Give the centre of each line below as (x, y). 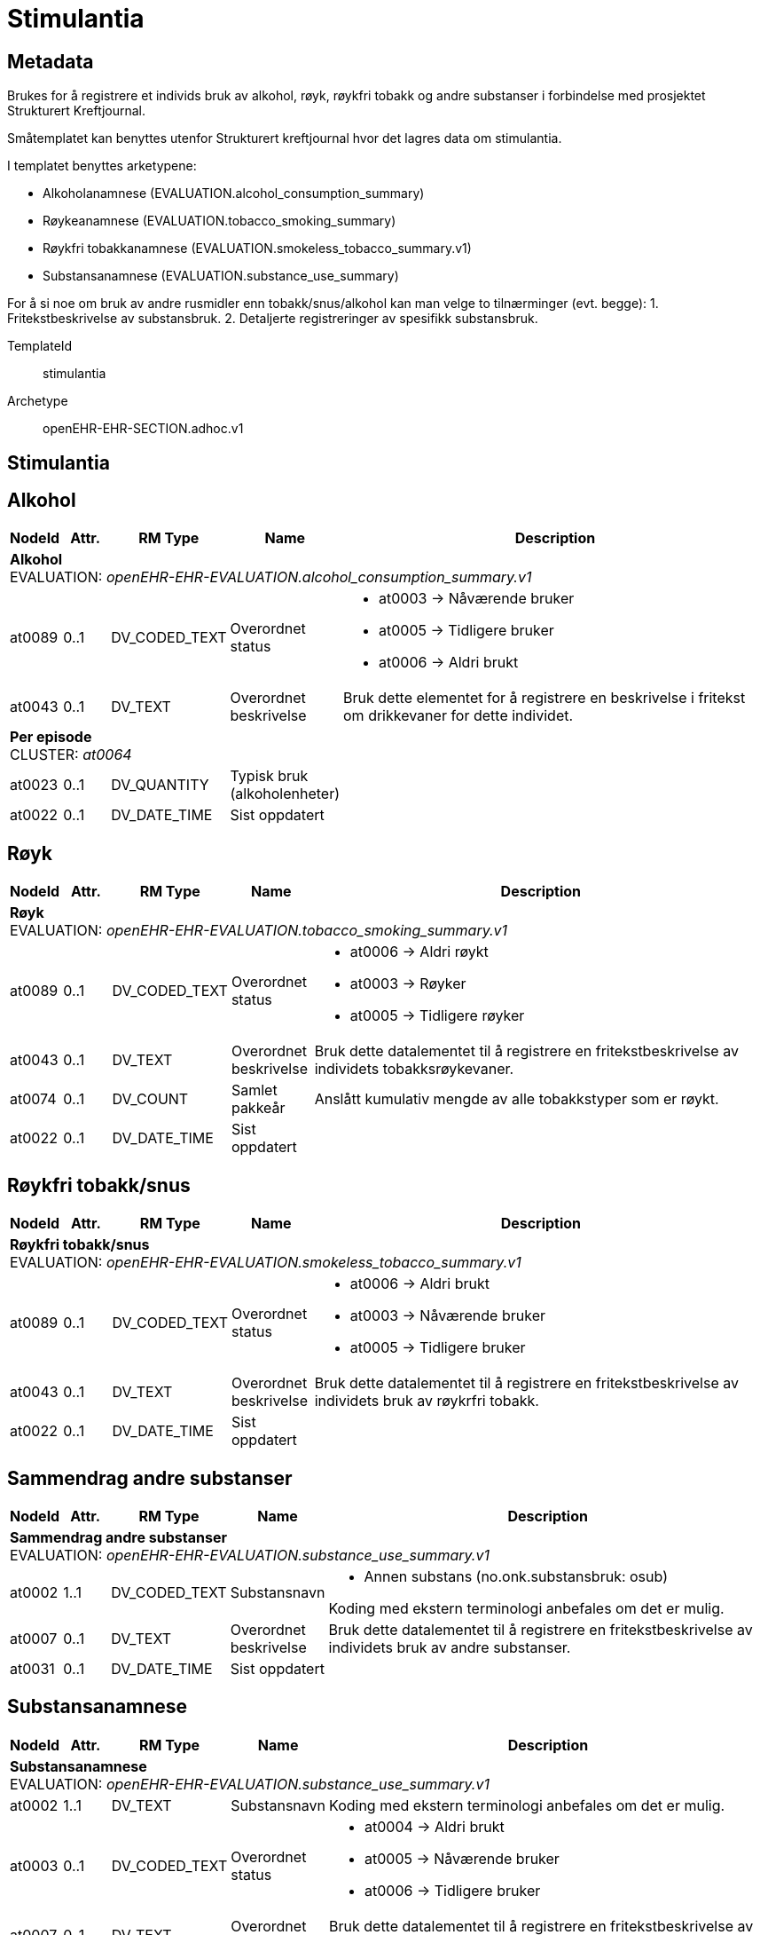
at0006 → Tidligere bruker (453, 1890)
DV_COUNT (150, 1099)
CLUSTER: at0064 (71, 755)
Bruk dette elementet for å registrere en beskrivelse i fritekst (545, 698)
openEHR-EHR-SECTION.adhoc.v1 (143, 429)
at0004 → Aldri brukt (435, 1826)
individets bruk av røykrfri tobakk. (427, 1401)
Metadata (51, 61)
